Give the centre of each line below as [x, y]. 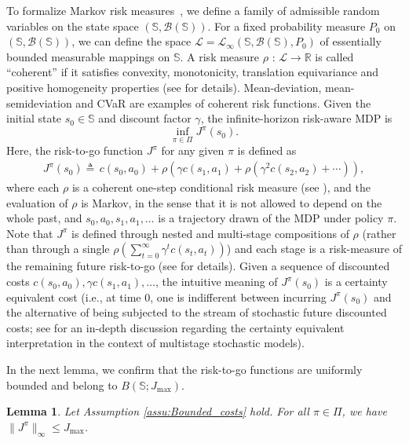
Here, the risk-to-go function [75, 150]
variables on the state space [73, 26]
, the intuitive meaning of [217, 282]
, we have [364, 411]
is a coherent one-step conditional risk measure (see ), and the [221, 187]
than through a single [58, 249]
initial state [34, 118]
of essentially [351, 41]
